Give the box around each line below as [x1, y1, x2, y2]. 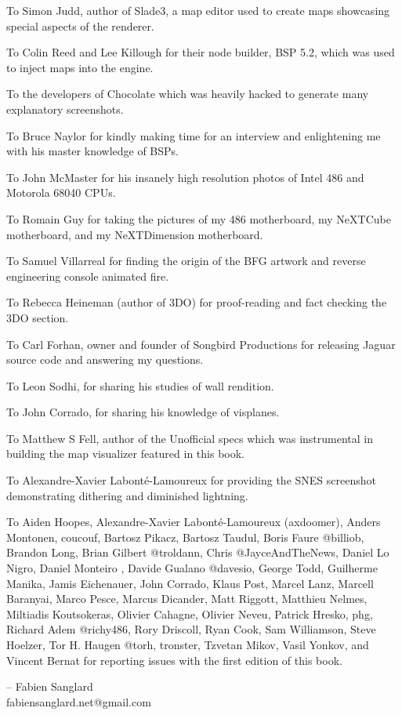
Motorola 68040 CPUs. [6, 184, 116, 201]
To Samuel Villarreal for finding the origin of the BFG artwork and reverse [6, 252, 366, 269]
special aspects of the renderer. [6, 17, 154, 34]
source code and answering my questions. [6, 351, 204, 368]
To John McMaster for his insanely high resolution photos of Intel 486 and [6, 169, 364, 185]
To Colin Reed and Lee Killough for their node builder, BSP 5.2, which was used [6, 44, 395, 60]
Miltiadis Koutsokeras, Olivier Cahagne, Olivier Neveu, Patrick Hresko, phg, [6, 605, 373, 622]
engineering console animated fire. [6, 267, 169, 284]
